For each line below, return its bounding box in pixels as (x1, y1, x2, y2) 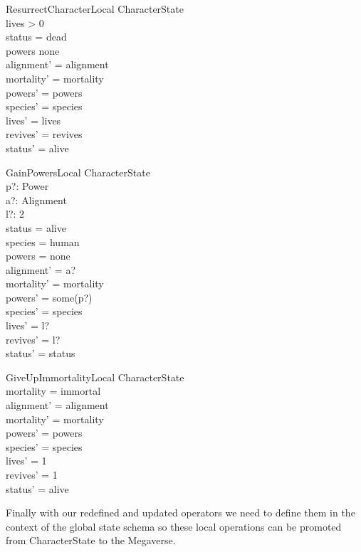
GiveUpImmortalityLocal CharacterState (6, 369, 184, 384)
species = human (6, 234, 80, 249)
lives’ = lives (6, 112, 61, 127)
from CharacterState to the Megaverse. (6, 533, 176, 548)
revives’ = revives (6, 127, 83, 142)
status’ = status (6, 346, 75, 361)
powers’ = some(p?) (6, 290, 93, 304)
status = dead (6, 29, 67, 44)
